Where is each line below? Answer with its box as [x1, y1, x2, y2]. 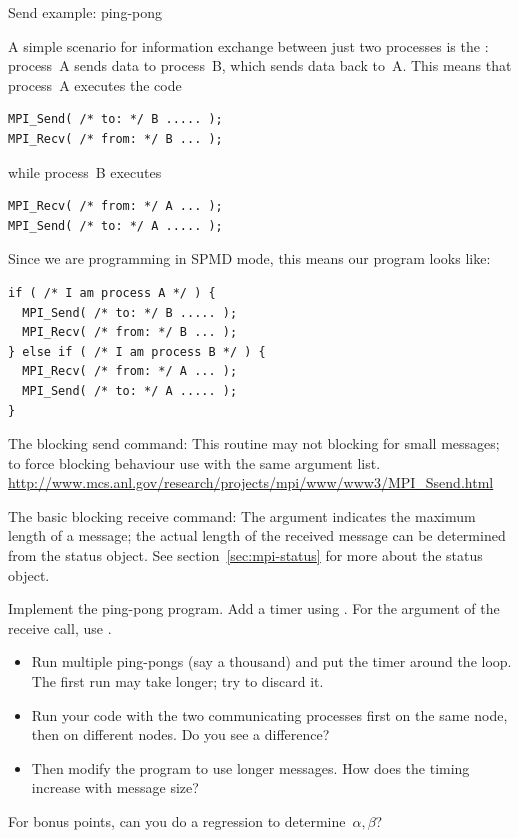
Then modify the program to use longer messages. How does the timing [31, 757, 470, 778]
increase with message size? [31, 777, 199, 798]
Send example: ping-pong [8, 2, 163, 22]
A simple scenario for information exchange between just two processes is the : [8, 35, 489, 56]
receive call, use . [8, 617, 112, 638]
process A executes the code [8, 74, 182, 95]
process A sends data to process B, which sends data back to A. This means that [8, 55, 512, 76]
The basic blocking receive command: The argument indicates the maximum [8, 505, 476, 526]
